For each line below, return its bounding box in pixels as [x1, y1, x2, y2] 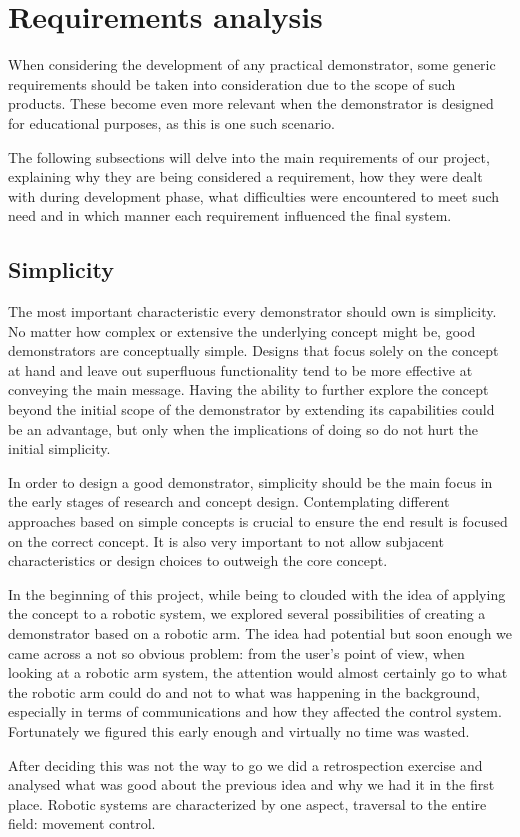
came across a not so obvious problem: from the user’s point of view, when [8, 642, 465, 663]
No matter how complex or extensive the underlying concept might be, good [8, 320, 476, 341]
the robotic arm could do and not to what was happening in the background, [8, 681, 480, 702]
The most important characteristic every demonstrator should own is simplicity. [8, 301, 497, 322]
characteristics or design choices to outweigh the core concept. [8, 550, 388, 571]
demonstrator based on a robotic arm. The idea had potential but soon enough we [8, 622, 513, 643]
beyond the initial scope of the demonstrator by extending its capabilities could [8, 399, 495, 420]
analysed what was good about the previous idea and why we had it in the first [8, 774, 495, 795]
